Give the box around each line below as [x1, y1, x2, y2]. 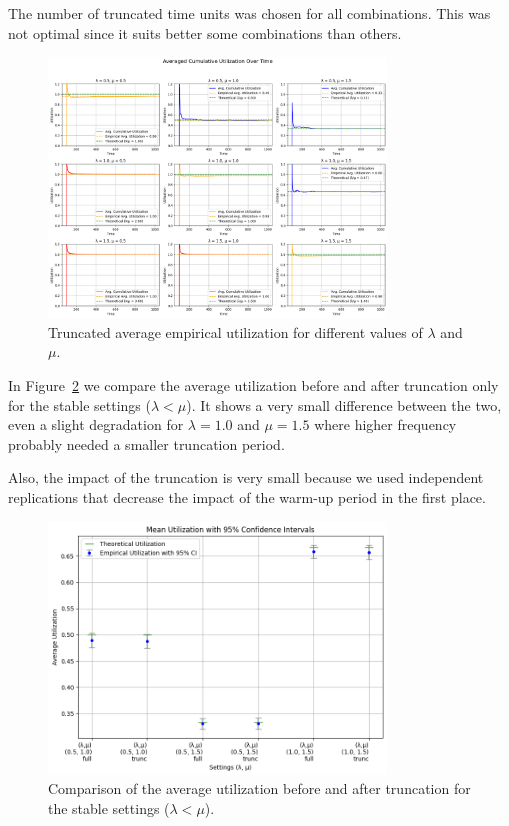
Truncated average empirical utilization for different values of [48, 321, 423, 342]
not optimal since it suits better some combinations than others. [8, 22, 402, 43]
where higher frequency [314, 414, 457, 435]
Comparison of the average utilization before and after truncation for [48, 778, 471, 799]
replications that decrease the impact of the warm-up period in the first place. [8, 486, 486, 507]
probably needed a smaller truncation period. [8, 433, 285, 454]
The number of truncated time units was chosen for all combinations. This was [8, 3, 491, 23]
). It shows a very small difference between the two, [186, 394, 502, 415]
